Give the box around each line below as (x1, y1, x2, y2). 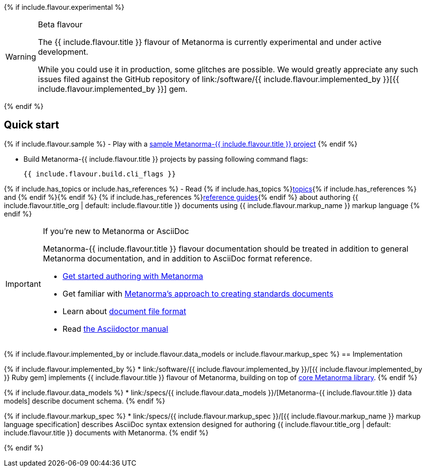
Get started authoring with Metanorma (62, 271, 203, 281)
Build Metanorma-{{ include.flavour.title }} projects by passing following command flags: (23, 154, 308, 163)
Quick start (4, 119, 59, 131)
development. (38, 47, 88, 57)
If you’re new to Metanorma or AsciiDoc (43, 226, 189, 236)
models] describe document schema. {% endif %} (4, 396, 166, 405)
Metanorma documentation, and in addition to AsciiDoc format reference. (43, 253, 312, 263)
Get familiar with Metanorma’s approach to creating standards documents (62, 288, 334, 299)
